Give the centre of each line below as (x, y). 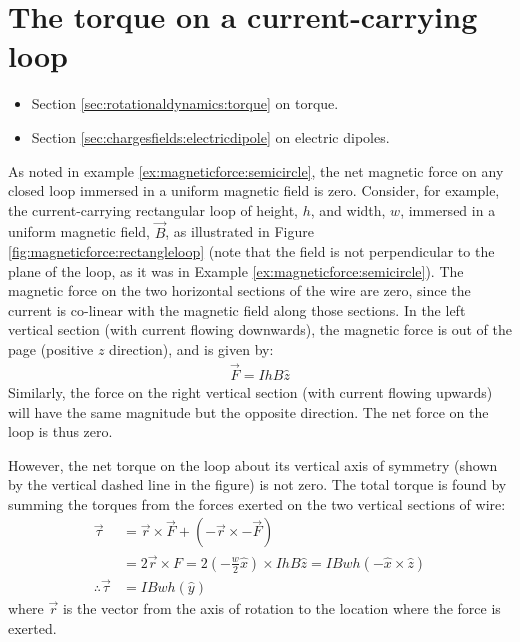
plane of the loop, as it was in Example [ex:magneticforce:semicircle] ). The (236, 270)
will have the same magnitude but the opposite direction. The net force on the (248, 411)
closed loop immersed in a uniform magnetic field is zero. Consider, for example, (254, 190)
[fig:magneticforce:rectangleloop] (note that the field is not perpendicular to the (251, 251)
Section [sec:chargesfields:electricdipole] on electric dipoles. (210, 136)
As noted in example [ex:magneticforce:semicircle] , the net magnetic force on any (256, 170)
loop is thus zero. (60, 431)
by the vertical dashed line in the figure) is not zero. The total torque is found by (257, 484)
